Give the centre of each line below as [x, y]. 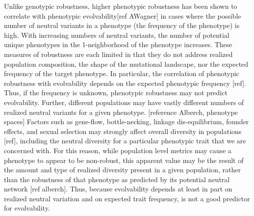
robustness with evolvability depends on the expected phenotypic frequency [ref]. [125, 83]
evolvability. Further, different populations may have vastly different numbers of [124, 102]
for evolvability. [27, 208]
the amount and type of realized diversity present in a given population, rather [122, 170]
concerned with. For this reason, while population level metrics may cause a [118, 150]
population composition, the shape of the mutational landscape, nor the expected [126, 64]
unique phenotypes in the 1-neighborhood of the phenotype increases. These [118, 44]
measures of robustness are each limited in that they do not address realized [118, 54]
